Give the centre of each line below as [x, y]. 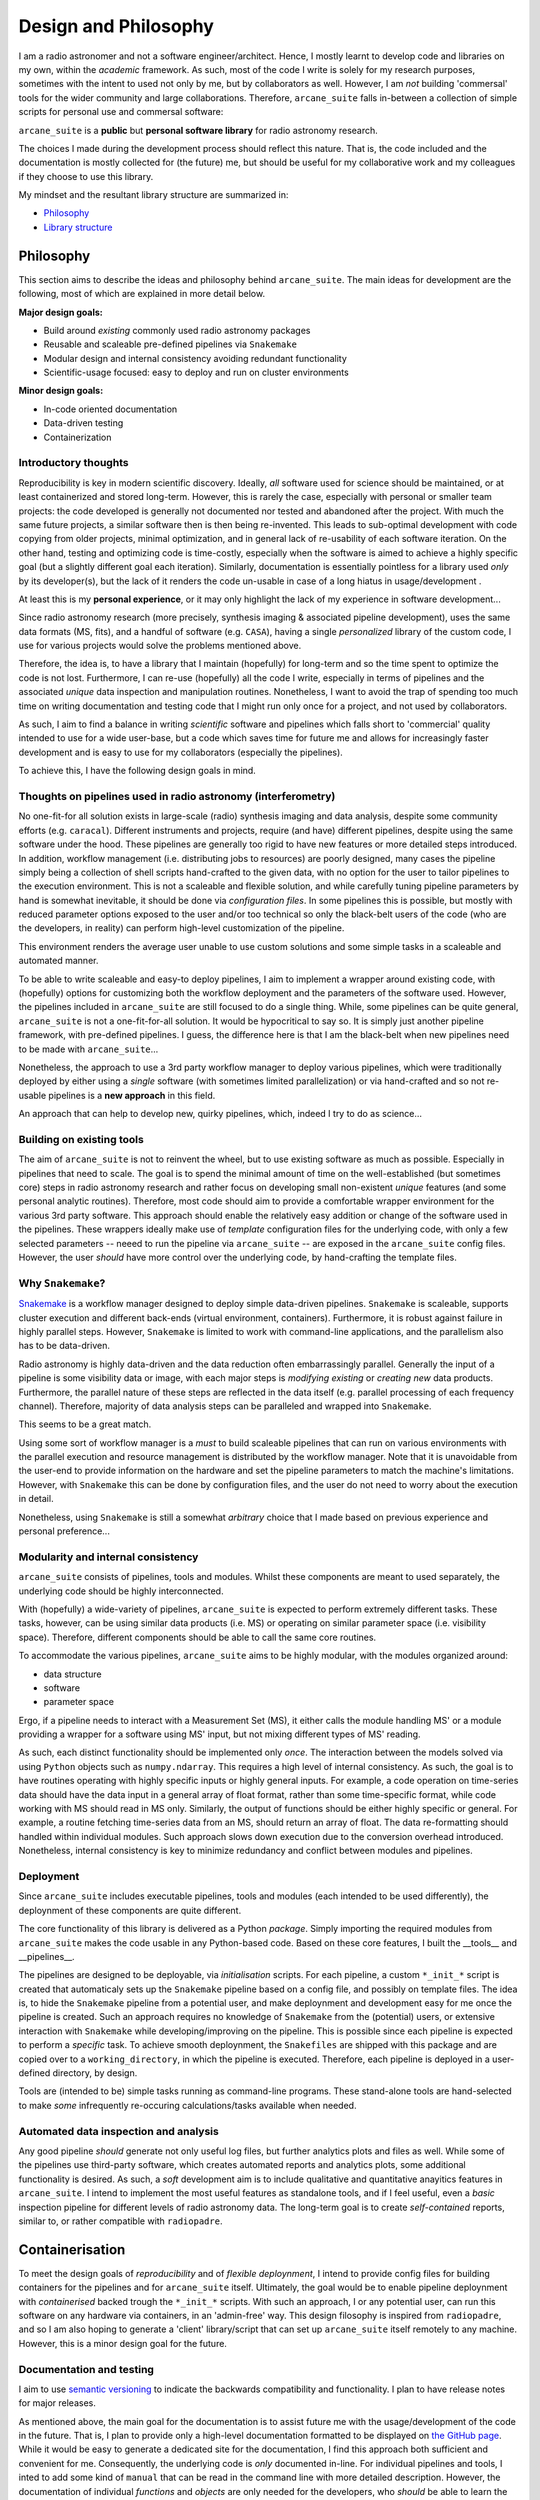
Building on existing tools [81, 1139]
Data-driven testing [83, 423]
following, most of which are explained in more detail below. [141, 294]
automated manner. [58, 961]
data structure [72, 1674]
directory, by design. [95, 2073]
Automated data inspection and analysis [118, 2131]
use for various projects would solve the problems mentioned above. [160, 646]
